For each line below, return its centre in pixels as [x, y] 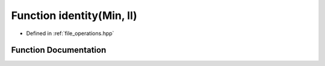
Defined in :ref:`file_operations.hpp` [70, 33]
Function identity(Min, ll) [74, 15]
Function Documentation [59, 50]
